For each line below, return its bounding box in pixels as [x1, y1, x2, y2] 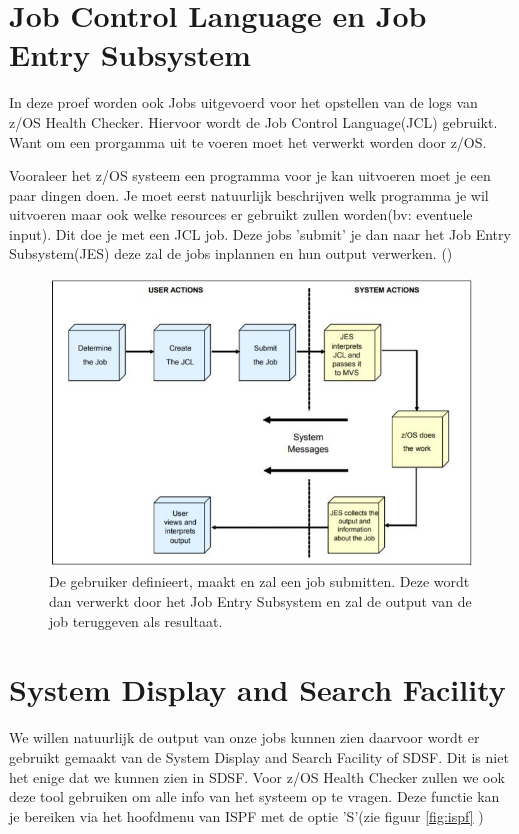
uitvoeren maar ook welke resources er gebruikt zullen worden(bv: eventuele [9, 204, 473, 225]
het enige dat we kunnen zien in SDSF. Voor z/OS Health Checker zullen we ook [9, 766, 505, 787]
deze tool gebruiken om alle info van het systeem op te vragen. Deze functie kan [9, 786, 500, 807]
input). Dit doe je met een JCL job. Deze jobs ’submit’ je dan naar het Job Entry [9, 223, 511, 244]
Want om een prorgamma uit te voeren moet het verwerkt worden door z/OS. [9, 131, 487, 152]
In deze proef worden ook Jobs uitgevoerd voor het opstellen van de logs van [9, 92, 478, 113]
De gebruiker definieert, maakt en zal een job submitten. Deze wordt [49, 571, 470, 592]
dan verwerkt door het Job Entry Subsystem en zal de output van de [49, 591, 472, 612]
